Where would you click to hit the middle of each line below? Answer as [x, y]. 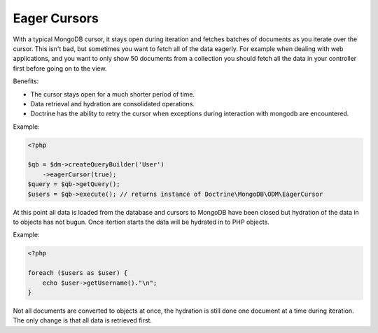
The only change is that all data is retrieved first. [83, 320]
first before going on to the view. [60, 68]
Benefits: [26, 81]
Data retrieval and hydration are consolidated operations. [113, 104]
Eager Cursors [56, 18]
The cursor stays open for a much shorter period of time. [113, 94]
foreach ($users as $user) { [78, 273]
